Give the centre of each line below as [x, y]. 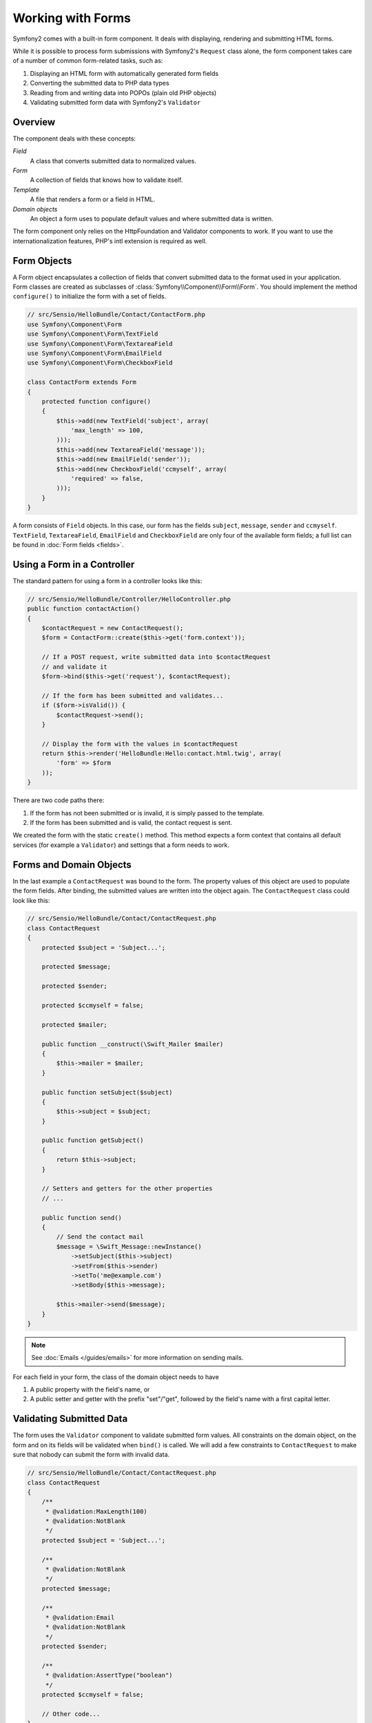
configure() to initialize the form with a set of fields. [90, 296]
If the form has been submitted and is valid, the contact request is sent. [131, 823]
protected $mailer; [75, 1024]
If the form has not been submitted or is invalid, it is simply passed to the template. [147, 813]
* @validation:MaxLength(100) [96, 1511]
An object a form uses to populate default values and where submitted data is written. [152, 218]
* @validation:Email [80, 1617]
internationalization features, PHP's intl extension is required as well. [110, 241]
